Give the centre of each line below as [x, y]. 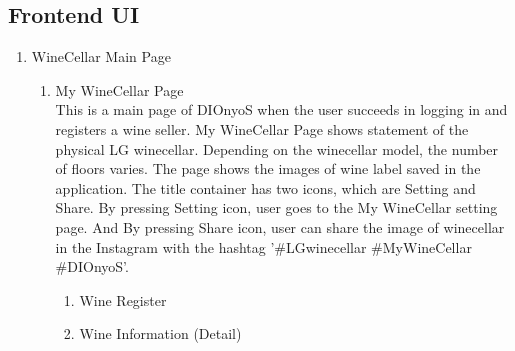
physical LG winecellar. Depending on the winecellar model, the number [277, 148]
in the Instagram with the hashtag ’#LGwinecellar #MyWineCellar [263, 246]
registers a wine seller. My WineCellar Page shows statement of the [262, 128]
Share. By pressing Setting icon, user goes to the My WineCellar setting [276, 207]
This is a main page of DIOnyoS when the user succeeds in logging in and [281, 109]
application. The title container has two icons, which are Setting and [265, 187]
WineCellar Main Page [101, 56]
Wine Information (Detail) [160, 333]
